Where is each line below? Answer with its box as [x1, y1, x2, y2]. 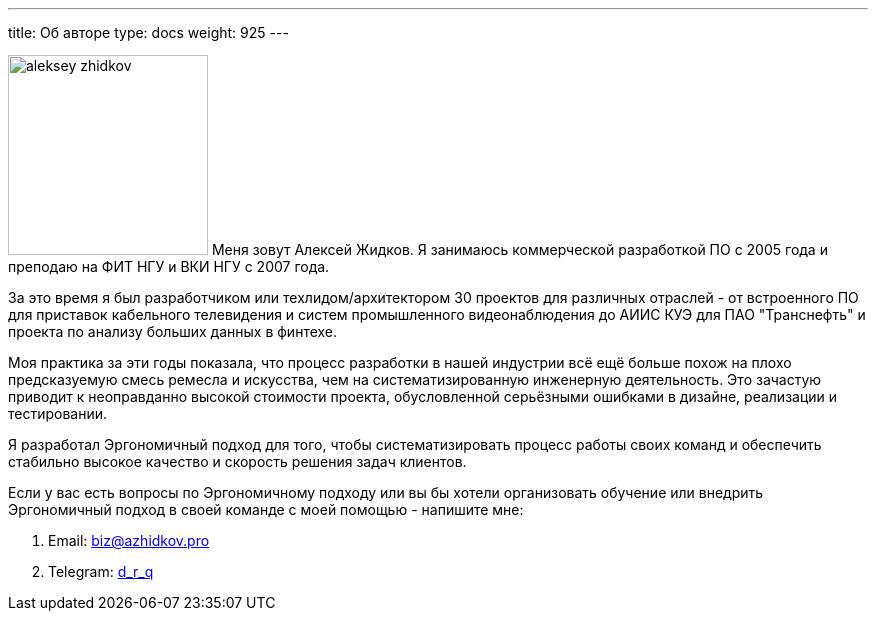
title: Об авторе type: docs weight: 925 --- [8, 24, 289, 41]
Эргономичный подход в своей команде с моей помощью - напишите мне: [8, 501, 524, 518]
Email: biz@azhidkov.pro [48, 532, 210, 549]
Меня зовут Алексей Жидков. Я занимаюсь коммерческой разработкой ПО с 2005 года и [211, 241, 828, 258]
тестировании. [8, 405, 108, 422]
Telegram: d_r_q [48, 563, 154, 580]
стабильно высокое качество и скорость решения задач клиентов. [8, 453, 467, 470]
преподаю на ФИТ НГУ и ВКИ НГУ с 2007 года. [8, 258, 330, 275]
